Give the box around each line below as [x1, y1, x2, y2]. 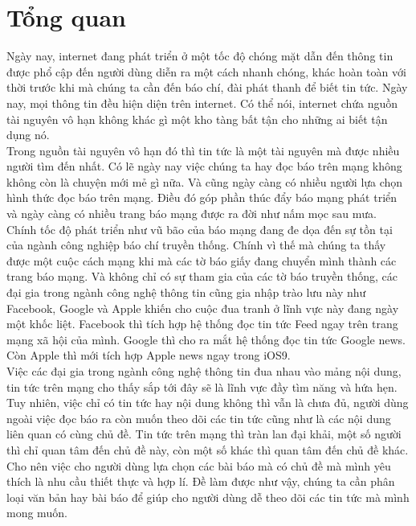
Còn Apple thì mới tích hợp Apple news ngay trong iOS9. [6, 347, 291, 364]
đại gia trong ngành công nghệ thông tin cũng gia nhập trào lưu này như [6, 284, 366, 301]
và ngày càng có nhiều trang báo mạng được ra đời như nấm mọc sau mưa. [6, 205, 377, 222]
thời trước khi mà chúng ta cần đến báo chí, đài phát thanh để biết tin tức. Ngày [6, 79, 408, 96]
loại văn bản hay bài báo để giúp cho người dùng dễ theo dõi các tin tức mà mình [6, 488, 410, 505]
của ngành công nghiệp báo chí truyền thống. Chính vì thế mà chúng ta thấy [6, 236, 386, 253]
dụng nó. [6, 126, 50, 143]
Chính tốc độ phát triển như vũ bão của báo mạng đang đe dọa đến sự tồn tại [6, 220, 393, 237]
